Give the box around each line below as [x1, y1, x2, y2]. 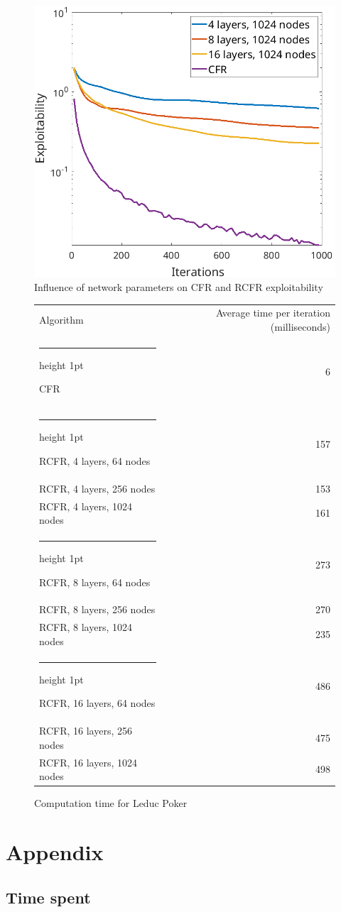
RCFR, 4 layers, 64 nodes [39, 453, 151, 468]
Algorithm [39, 312, 84, 327]
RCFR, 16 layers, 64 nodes [39, 696, 156, 710]
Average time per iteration [215, 305, 330, 320]
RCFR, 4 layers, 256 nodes [39, 480, 156, 495]
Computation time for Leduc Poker [34, 796, 188, 811]
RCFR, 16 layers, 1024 [39, 754, 137, 769]
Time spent [6, 886, 91, 908]
